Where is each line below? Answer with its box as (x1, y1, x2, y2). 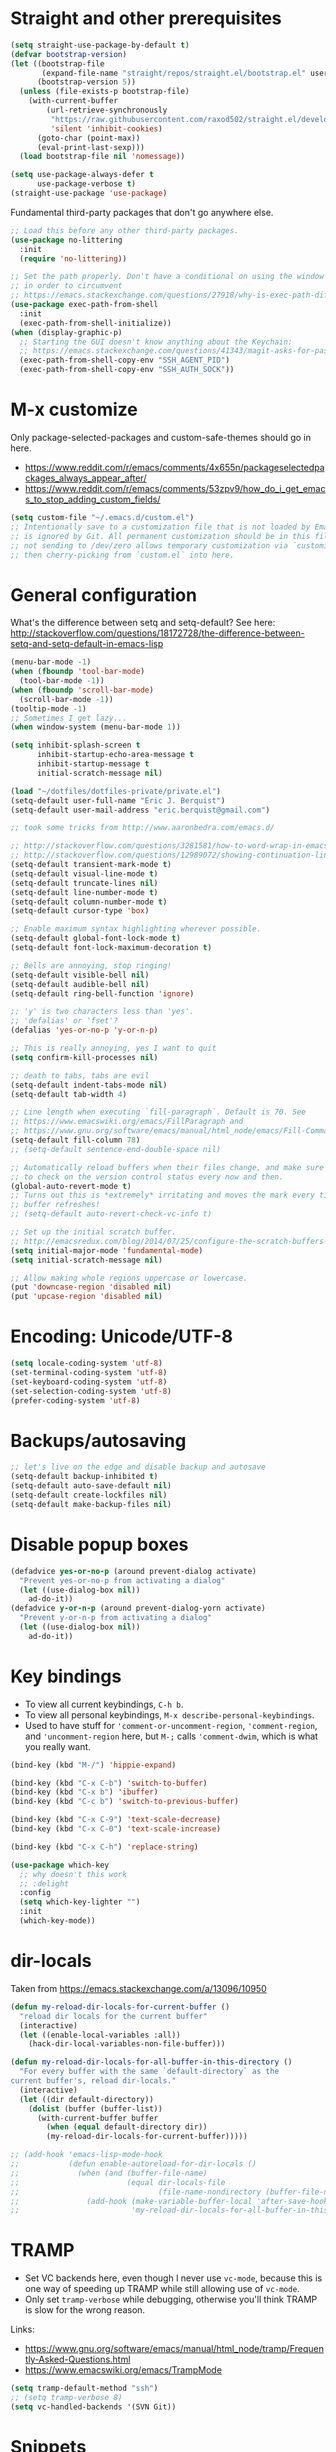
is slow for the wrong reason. (24, 2304, 146, 2316)
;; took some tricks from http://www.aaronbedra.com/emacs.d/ (10, 823, 275, 833)
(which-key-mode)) (19, 1916, 97, 1926)
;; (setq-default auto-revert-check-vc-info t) (10, 1209, 213, 1219)
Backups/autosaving (10, 1429, 187, 1452)
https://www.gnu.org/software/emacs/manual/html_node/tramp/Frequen (24, 2343, 325, 2355)
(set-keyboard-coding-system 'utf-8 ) (10, 1377, 168, 1387)
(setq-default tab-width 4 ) (10, 1089, 128, 1099)
